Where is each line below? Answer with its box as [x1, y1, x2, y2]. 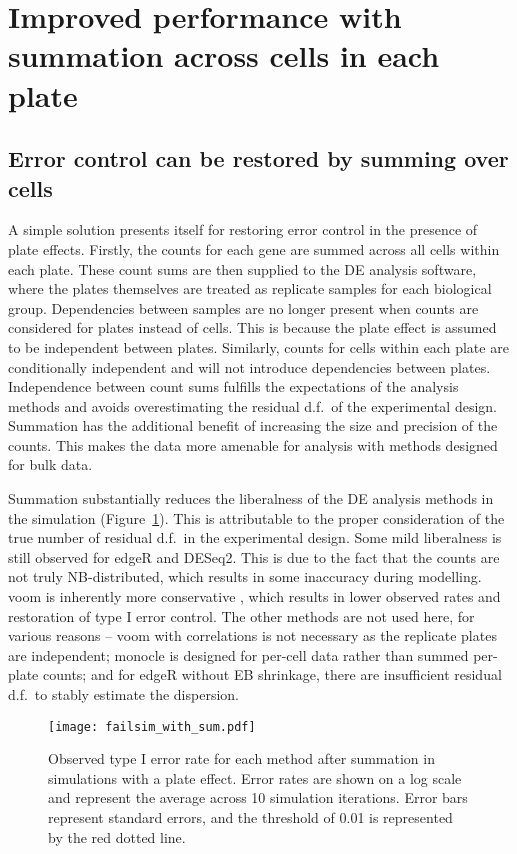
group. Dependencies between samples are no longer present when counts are [8, 297, 479, 318]
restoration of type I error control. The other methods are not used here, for [8, 605, 475, 626]
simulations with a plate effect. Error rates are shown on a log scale [48, 767, 462, 788]
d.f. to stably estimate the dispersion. [8, 684, 239, 704]
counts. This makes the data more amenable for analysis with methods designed [8, 434, 498, 455]
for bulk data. [8, 454, 93, 475]
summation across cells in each [8, 35, 440, 76]
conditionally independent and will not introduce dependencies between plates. [8, 356, 491, 377]
